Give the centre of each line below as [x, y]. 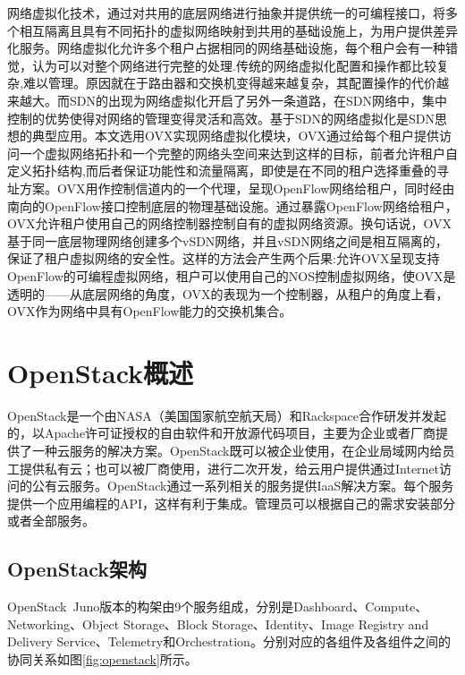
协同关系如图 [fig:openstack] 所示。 [102, 658]
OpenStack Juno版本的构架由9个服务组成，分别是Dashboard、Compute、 [218, 607]
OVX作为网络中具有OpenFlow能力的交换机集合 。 [150, 311]
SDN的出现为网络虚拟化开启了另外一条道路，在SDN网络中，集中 [258, 100]
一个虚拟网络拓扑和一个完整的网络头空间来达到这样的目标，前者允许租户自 [238, 153]
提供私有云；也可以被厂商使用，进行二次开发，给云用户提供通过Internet [229, 468]
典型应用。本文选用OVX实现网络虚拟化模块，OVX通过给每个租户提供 [235, 136]
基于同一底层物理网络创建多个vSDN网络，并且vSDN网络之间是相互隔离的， [228, 240]
